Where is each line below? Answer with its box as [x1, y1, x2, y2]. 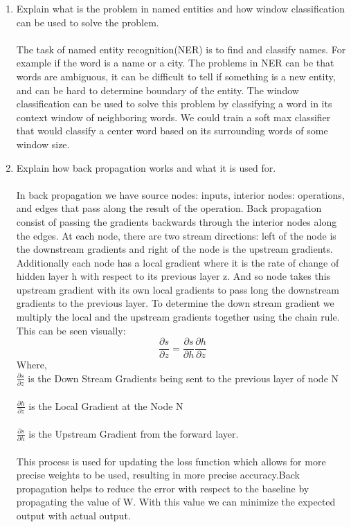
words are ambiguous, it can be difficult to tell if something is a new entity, [16, 69, 336, 83]
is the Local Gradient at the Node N [28, 398, 183, 413]
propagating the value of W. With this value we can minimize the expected [16, 494, 336, 509]
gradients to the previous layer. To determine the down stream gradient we [16, 296, 334, 310]
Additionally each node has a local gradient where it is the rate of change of [16, 255, 339, 269]
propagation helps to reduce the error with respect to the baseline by [16, 481, 309, 495]
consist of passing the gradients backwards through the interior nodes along [16, 214, 337, 229]
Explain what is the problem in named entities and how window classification [16, 1, 345, 15]
